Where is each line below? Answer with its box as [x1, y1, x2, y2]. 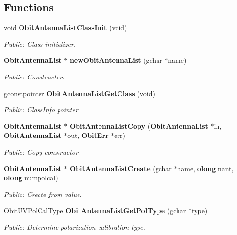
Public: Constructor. [4, 71, 65, 81]
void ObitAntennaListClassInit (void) [4, 22, 127, 33]
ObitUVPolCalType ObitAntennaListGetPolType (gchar [4, 205, 186, 215]
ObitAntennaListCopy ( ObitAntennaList [69, 120, 208, 131]
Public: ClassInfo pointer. [4, 104, 80, 115]
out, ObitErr [67, 130, 109, 140]
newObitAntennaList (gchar [69, 55, 162, 65]
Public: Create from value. [4, 189, 82, 199]
